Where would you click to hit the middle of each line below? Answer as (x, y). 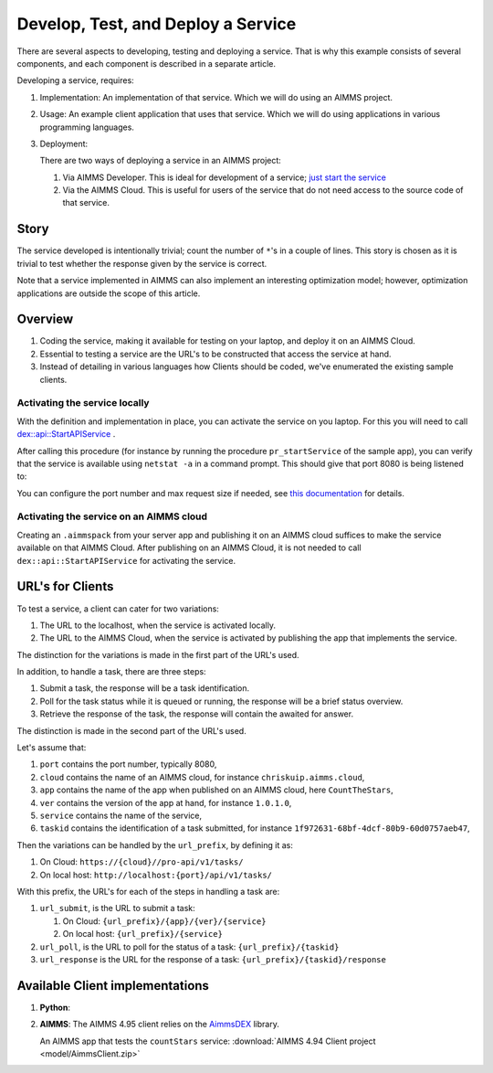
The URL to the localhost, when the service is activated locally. (157, 625)
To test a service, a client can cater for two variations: (118, 609)
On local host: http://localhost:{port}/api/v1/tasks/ (156, 875)
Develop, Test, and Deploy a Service (157, 24)
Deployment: (64, 143)
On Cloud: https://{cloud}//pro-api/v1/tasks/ (142, 862)
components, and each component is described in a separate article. (146, 63)
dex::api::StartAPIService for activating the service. (126, 560)
